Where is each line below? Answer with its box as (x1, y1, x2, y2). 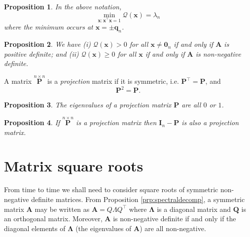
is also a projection (181, 117, 239, 128)
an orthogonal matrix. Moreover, (4, 213, 103, 224)
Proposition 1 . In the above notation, (4, 1, 122, 11)
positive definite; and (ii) (4, 48, 79, 59)
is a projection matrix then (76, 117, 157, 128)
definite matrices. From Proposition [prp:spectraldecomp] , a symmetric (31, 194, 245, 204)
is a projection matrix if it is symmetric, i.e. (47, 76, 179, 86)
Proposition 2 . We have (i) (4, 39, 91, 49)
